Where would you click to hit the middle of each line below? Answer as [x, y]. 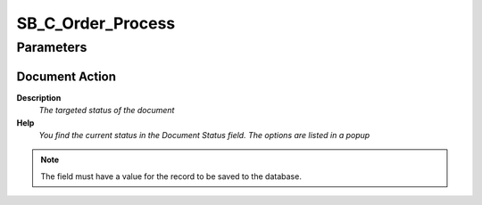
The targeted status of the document [107, 111]
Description [39, 97]
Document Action [66, 76]
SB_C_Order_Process [96, 23]
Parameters [52, 47]
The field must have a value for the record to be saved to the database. [171, 176]
